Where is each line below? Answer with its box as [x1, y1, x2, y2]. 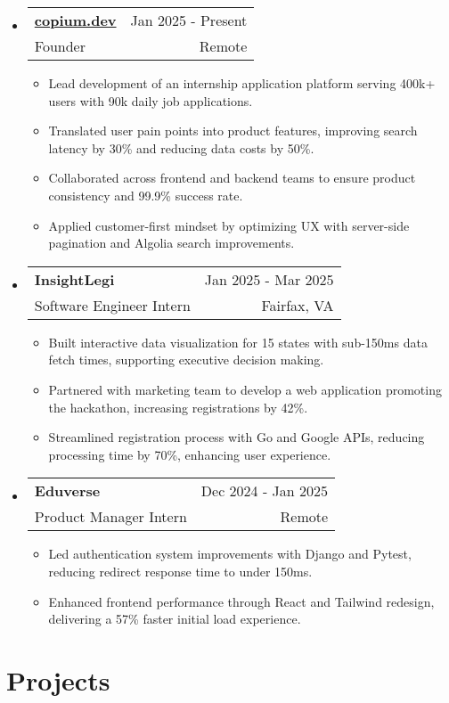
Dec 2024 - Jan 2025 [200, 480, 329, 502]
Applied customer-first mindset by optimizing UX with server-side [48, 216, 410, 234]
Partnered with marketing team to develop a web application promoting [48, 380, 442, 398]
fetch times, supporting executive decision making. [48, 350, 324, 369]
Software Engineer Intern [34, 294, 191, 315]
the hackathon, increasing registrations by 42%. [48, 397, 308, 416]
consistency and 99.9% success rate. [48, 185, 243, 204]
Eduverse [34, 480, 101, 502]
